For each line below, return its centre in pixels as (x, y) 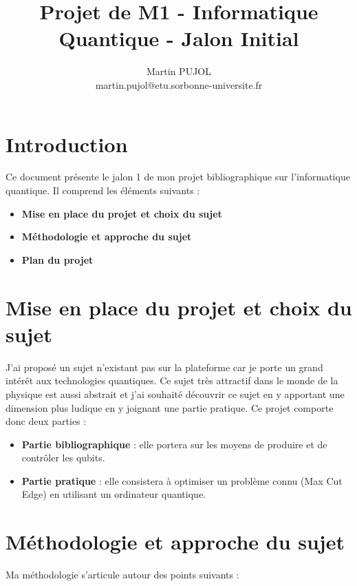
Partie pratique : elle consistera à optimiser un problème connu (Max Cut (182, 480)
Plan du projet (57, 259)
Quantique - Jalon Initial (179, 38)
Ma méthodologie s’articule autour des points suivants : (122, 575)
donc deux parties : (46, 421)
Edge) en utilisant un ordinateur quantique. (113, 494)
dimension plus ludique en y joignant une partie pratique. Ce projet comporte (170, 407)
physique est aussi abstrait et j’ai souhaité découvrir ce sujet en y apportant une (175, 394)
